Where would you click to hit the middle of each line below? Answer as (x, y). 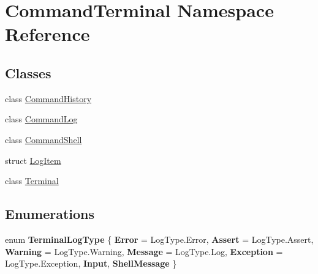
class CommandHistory (48, 98)
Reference (47, 34)
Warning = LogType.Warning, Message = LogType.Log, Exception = (144, 251)
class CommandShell (44, 139)
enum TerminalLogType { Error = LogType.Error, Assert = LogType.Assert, (159, 239)
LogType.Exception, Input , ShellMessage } (91, 263)
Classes (28, 72)
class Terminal (32, 181)
